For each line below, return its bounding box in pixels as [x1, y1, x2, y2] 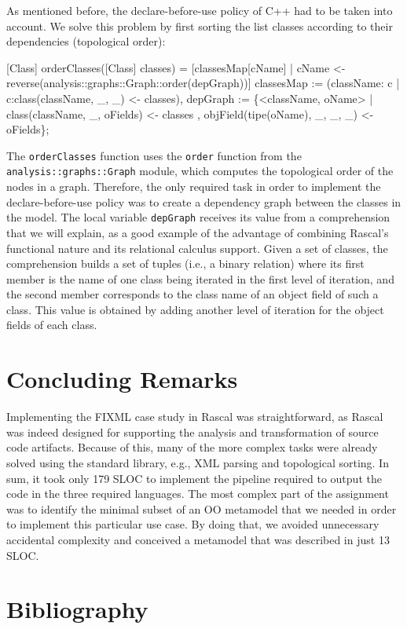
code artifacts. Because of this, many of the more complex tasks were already [6, 439, 378, 455]
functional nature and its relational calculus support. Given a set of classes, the [6, 240, 388, 256]
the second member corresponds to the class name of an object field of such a [6, 286, 379, 302]
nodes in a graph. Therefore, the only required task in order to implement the [6, 178, 381, 195]
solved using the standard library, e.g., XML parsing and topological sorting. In [6, 454, 389, 470]
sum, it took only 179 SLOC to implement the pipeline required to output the [6, 470, 382, 486]
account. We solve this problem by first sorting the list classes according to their [6, 17, 393, 34]
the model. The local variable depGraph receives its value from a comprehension [6, 209, 390, 225]
